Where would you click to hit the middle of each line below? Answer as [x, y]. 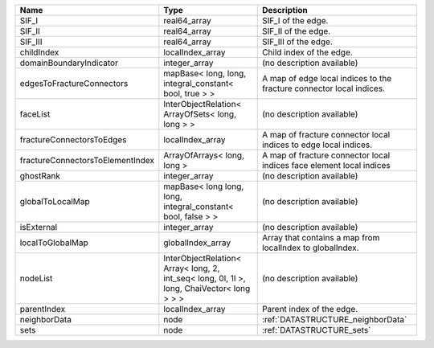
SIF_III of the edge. [297, 42]
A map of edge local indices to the [327, 78]
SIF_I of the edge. [295, 20]
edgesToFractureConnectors [74, 83]
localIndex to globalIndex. [310, 248]
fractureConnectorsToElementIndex [87, 160]
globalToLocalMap [55, 201]
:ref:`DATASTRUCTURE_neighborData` [334, 319]
